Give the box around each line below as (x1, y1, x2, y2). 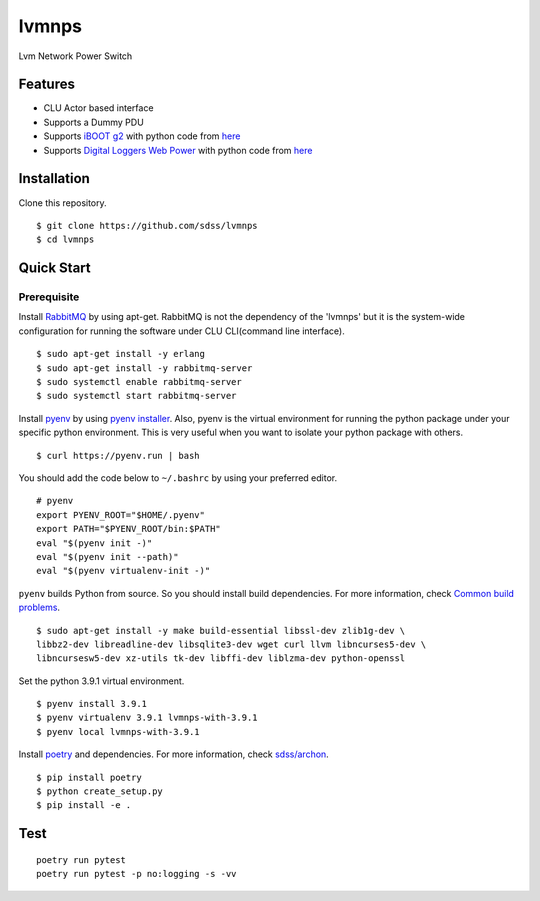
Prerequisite (18, 290, 80, 304)
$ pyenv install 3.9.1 (36, 698, 148, 710)
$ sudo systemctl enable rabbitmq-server (36, 376, 242, 388)
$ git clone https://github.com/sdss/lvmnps (36, 220, 259, 231)
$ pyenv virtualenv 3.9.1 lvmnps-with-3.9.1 (36, 712, 259, 724)
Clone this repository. (18, 196, 107, 209)
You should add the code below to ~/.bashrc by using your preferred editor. (18, 471, 338, 484)
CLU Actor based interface (43, 102, 154, 114)
